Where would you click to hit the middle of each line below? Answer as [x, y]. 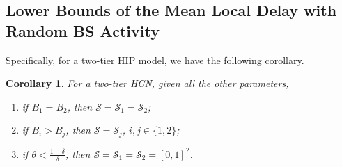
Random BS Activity [83, 30]
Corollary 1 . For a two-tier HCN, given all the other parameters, [147, 83]
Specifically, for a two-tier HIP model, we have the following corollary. [155, 59]
